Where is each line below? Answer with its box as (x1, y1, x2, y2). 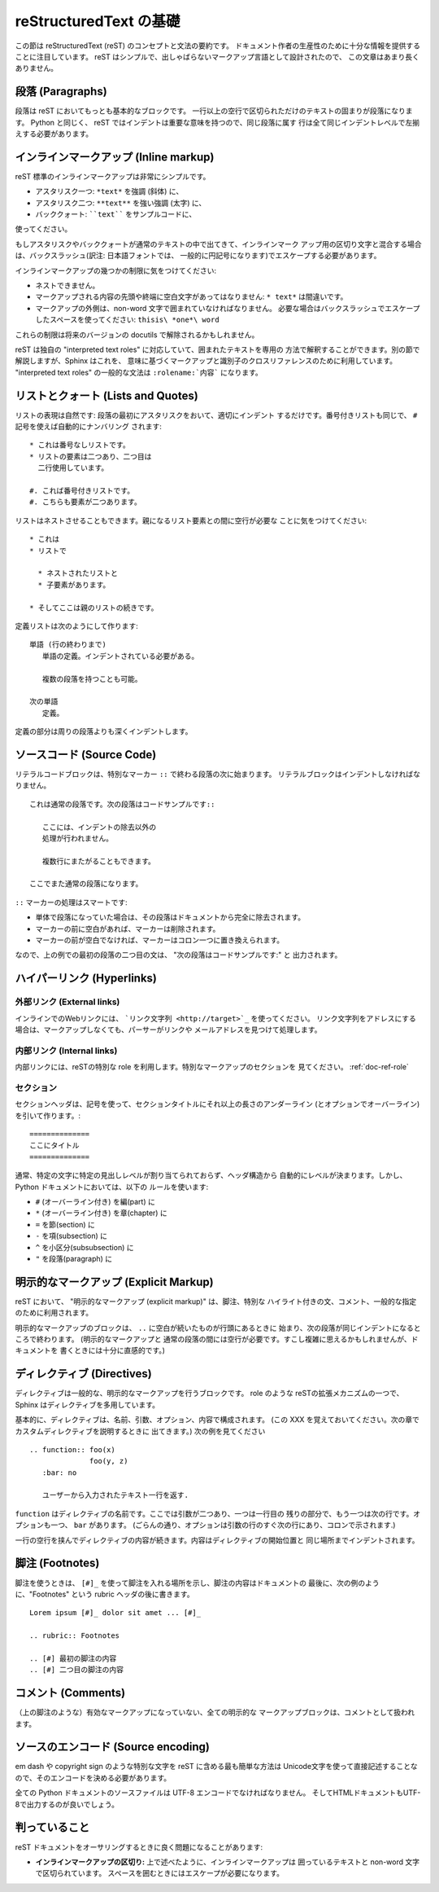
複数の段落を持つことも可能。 (41, 674, 142, 683)
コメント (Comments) (15, 1686, 126, 1700)
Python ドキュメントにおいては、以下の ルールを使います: (15, 1182, 209, 1192)
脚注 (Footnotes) (15, 1556, 100, 1570)
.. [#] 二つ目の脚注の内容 (29, 1666, 124, 1675)
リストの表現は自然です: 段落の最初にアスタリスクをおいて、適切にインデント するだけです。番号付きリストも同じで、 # (15, 410, 418, 419)
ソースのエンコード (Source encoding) (15, 1740, 211, 1754)
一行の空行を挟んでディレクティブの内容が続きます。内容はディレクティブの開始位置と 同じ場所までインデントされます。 (15, 1535, 419, 1545)
